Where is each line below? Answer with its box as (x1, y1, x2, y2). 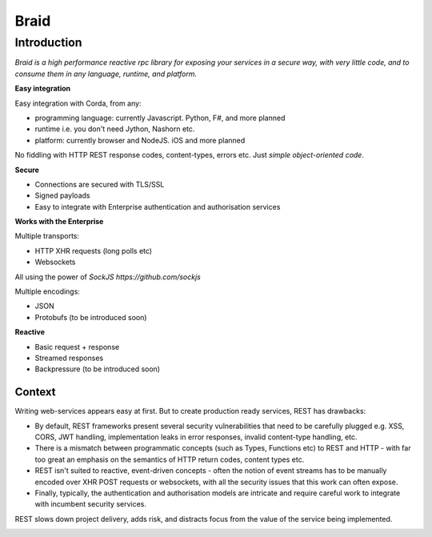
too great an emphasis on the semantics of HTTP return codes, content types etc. (34, 455, 305, 464)
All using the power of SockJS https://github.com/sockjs (14, 272, 202, 282)
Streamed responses (34, 353, 104, 363)
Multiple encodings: (14, 287, 80, 296)
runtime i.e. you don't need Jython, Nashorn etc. (34, 124, 195, 134)
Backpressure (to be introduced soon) (34, 364, 160, 374)
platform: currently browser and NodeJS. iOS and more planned (34, 135, 246, 145)
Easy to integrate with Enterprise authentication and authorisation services (34, 202, 281, 211)
